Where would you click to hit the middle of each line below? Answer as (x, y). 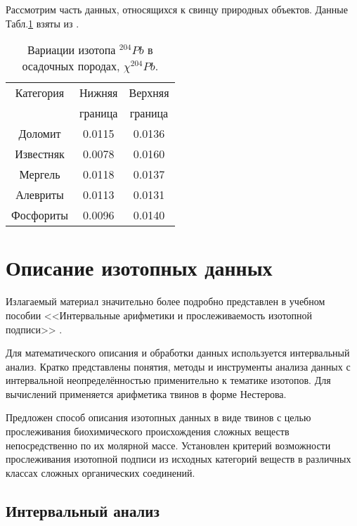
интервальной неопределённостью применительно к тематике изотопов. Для (168, 380)
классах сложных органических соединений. (100, 472)
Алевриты (40, 195)
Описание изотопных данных (139, 268)
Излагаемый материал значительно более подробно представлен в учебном (165, 301)
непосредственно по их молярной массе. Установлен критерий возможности (168, 445)
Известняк (40, 154)
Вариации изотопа (71, 50)
